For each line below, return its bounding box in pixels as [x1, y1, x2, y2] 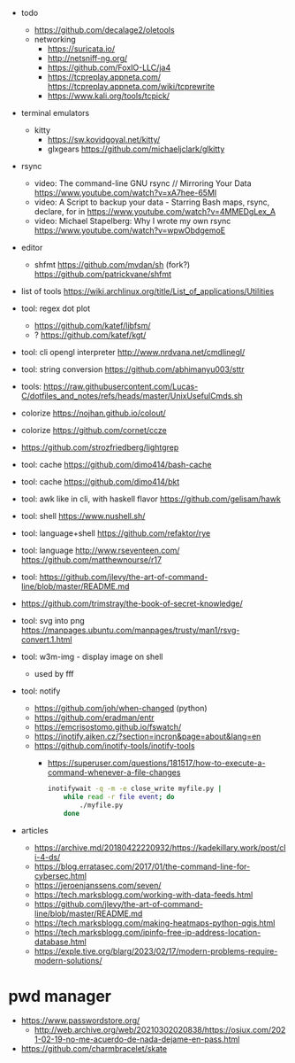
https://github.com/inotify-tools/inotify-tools [34, 741, 195, 751]
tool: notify [20, 686, 61, 696]
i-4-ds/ [34, 851, 61, 862]
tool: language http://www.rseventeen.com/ [20, 545, 180, 555]
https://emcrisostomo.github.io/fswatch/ [34, 722, 182, 732]
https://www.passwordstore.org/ [20, 1015, 140, 1026]
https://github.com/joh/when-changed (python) [34, 703, 208, 713]
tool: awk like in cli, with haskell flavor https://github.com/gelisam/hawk [20, 493, 282, 504]
